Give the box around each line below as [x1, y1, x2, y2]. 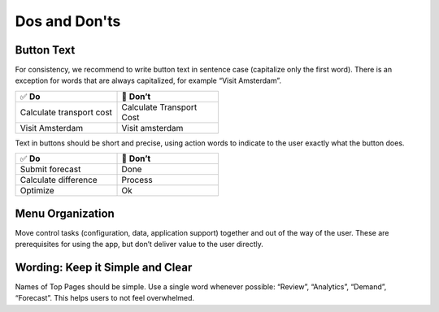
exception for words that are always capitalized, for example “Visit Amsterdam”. [15, 76, 282, 85]
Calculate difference [20, 175, 98, 186]
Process [121, 175, 154, 186]
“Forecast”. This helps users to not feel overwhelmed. [15, 293, 195, 303]
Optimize [20, 185, 54, 197]
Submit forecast [20, 163, 81, 175]
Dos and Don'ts [15, 12, 121, 30]
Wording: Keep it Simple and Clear [15, 260, 193, 274]
